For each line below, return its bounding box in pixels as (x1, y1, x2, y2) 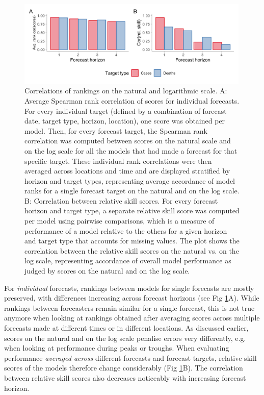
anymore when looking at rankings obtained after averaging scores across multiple (4, 312, 260, 323)
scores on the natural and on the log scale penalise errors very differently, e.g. (4, 332, 246, 343)
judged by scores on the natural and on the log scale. (24, 265, 190, 276)
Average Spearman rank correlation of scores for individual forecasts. (24, 95, 240, 106)
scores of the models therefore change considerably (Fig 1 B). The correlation (4, 362, 243, 373)
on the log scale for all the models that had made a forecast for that (24, 145, 237, 156)
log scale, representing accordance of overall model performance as (24, 255, 231, 266)
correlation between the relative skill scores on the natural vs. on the (24, 245, 239, 256)
